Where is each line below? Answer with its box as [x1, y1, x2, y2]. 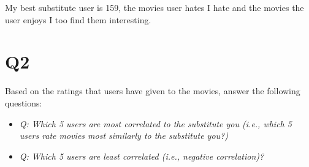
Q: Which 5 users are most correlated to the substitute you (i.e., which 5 [19, 117, 292, 130]
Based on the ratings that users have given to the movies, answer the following [5, 84, 300, 97]
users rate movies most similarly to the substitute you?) [19, 129, 228, 142]
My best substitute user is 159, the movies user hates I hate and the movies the [5, 1, 304, 13]
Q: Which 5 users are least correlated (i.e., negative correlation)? [19, 149, 264, 162]
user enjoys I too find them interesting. [5, 13, 151, 26]
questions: [5, 96, 42, 109]
